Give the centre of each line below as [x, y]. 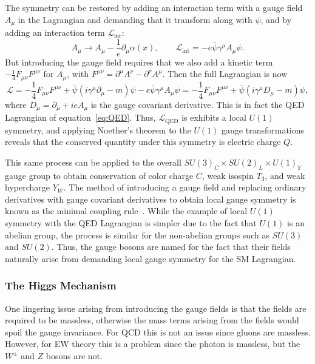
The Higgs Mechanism [61, 285]
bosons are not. [74, 356]
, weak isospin [228, 175]
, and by [276, 19]
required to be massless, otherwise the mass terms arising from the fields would [152, 320]
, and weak [285, 175]
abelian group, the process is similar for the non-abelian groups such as [137, 234]
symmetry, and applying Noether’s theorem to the [98, 130]
